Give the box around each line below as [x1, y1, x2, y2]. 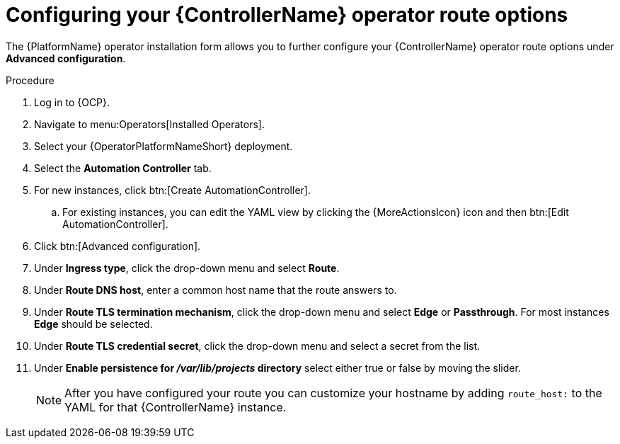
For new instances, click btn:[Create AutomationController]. [34, 183, 311, 196]
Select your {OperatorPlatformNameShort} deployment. [34, 140, 293, 152]
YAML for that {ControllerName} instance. [64, 399, 287, 414]
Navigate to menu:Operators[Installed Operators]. [34, 118, 265, 130]
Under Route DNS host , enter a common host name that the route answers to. [34, 283, 397, 296]
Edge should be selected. [34, 317, 153, 330]
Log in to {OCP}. [34, 96, 110, 108]
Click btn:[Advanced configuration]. [34, 239, 201, 252]
